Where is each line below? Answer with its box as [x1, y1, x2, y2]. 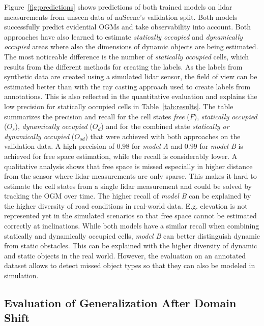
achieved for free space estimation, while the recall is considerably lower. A [4, 150, 238, 161]
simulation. [4, 270, 39, 281]
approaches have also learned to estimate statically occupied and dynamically [4, 31, 243, 42]
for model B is [199, 141, 243, 151]
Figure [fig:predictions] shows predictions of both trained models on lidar [4, 2, 232, 12]
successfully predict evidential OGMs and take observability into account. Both [4, 21, 251, 32]
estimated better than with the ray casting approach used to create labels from [4, 81, 251, 91]
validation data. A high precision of [4, 141, 114, 151]
